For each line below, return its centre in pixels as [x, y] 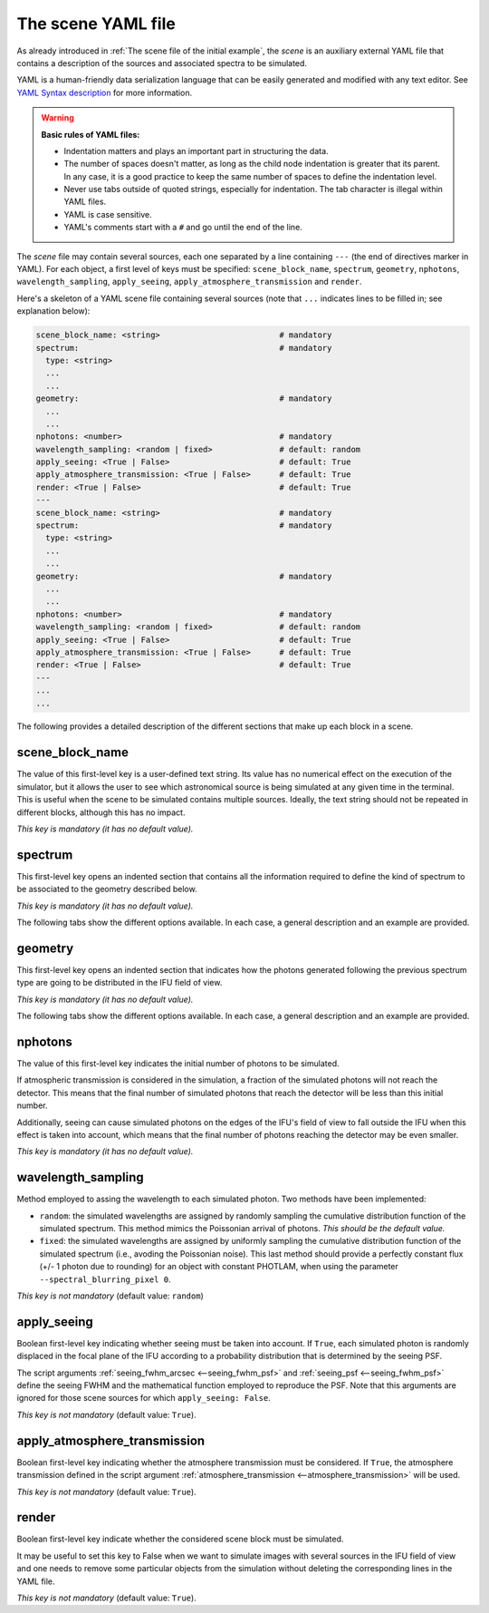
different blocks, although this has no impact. [101, 812]
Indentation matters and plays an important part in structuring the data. [197, 151]
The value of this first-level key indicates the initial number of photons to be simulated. [178, 1064]
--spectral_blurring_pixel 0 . [105, 1279]
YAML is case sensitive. [108, 214]
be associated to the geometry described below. [107, 889]
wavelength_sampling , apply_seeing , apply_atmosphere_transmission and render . [189, 282]
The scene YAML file [96, 24]
